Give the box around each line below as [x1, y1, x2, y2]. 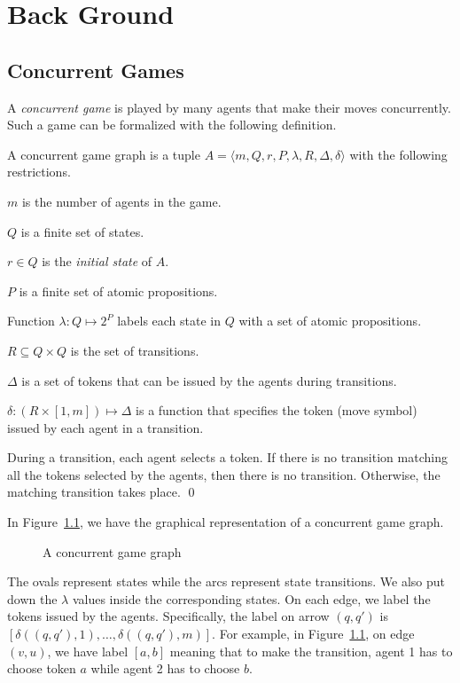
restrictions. [7, 162, 71, 181]
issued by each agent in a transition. [7, 418, 204, 436]
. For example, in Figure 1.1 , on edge [212, 624, 415, 643]
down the [7, 589, 58, 608]
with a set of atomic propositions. [238, 311, 422, 330]
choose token [7, 659, 76, 678]
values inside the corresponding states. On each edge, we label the [72, 589, 431, 608]
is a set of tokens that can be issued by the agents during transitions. [21, 371, 397, 389]
